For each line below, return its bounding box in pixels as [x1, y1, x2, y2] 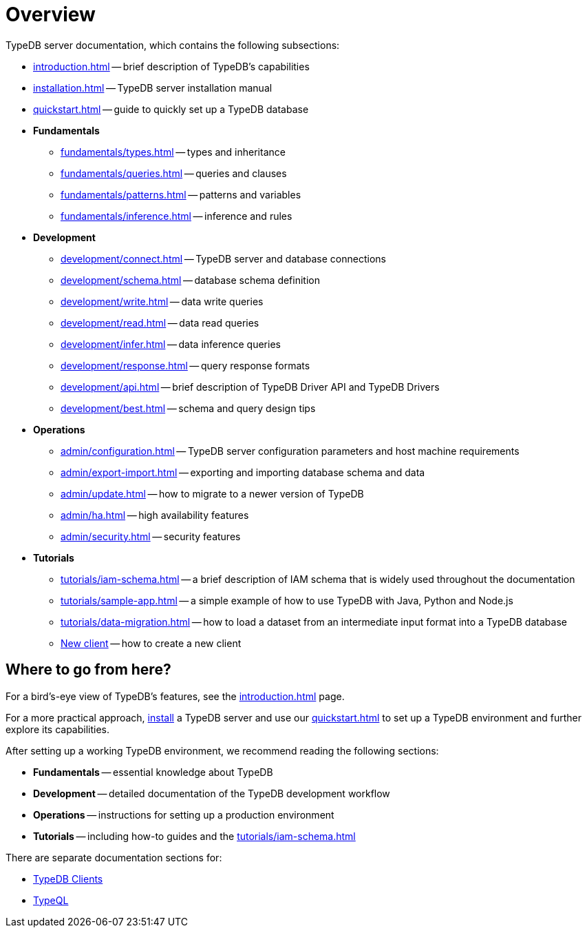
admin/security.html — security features [61, 530, 241, 542]
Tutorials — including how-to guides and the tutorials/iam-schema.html [33, 830, 356, 842]
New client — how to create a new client [61, 637, 242, 649]
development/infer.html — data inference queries [61, 338, 281, 350]
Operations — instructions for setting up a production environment [33, 808, 334, 821]
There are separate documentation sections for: [6, 851, 222, 863]
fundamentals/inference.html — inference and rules [61, 209, 292, 222]
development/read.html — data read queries [61, 316, 259, 329]
